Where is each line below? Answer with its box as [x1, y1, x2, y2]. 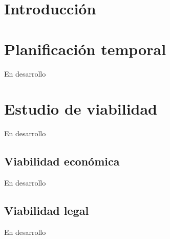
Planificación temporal [4, 38, 166, 59]
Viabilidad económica [4, 153, 120, 169]
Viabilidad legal [4, 203, 89, 218]
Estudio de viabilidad [4, 98, 158, 119]
